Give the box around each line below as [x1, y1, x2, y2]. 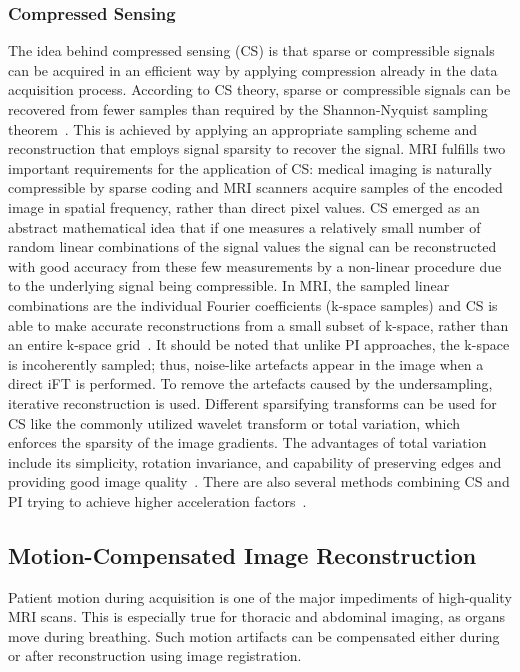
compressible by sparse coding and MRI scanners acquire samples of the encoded [8, 177, 503, 198]
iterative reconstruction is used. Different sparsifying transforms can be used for [8, 392, 497, 413]
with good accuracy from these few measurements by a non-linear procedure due [8, 255, 502, 276]
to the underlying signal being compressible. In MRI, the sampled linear [8, 275, 450, 296]
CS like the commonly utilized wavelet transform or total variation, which [8, 412, 461, 433]
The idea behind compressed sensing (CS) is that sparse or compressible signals [8, 40, 495, 61]
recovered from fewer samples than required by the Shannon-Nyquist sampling [8, 99, 488, 119]
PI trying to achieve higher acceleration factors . [8, 490, 307, 511]
